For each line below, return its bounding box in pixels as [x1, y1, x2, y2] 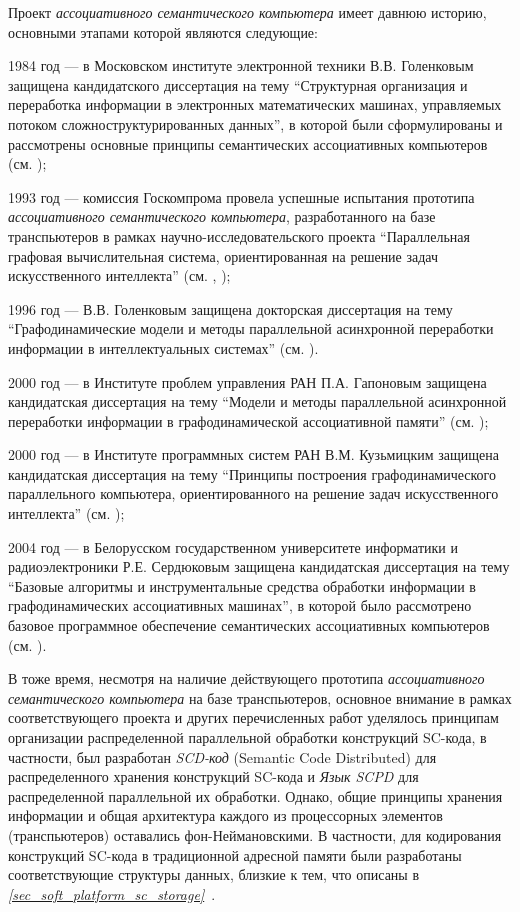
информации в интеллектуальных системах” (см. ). [8, 337, 319, 358]
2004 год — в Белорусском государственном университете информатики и [8, 536, 459, 557]
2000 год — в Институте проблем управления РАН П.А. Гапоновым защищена [8, 371, 487, 392]
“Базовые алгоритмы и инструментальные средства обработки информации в [8, 575, 476, 596]
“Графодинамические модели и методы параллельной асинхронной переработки [8, 318, 494, 339]
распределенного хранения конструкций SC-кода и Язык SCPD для [8, 766, 419, 787]
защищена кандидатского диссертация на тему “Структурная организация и [8, 74, 468, 95]
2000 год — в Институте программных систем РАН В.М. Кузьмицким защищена [8, 444, 499, 465]
